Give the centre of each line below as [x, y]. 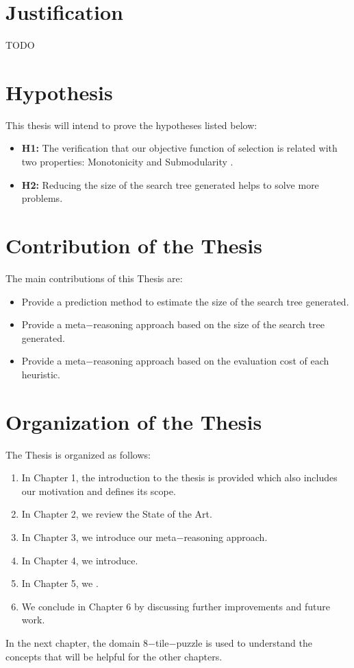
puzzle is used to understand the [244, 642]
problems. [42, 198]
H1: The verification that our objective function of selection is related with [179, 148]
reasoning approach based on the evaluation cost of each [211, 361]
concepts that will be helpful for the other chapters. [114, 656]
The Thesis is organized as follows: [78, 454]
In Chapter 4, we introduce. [80, 560]
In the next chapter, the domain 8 [77, 642]
